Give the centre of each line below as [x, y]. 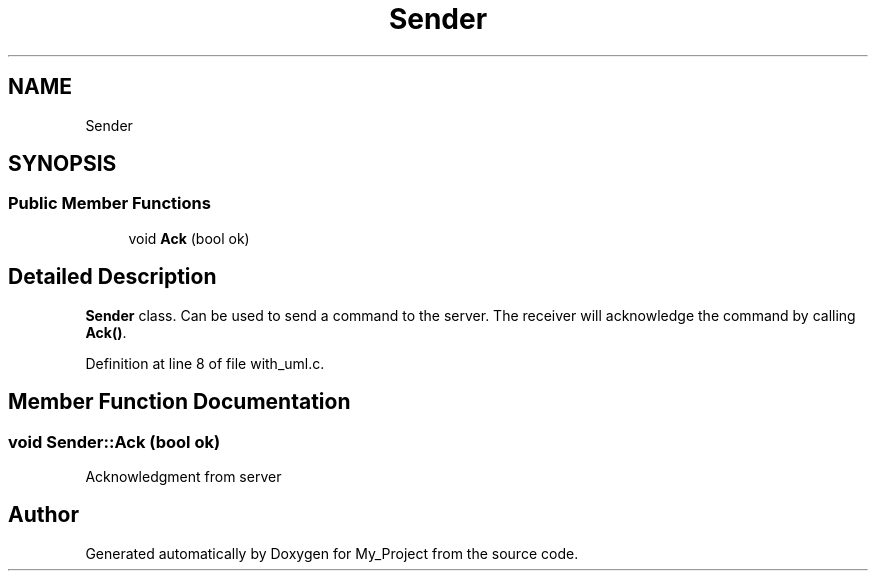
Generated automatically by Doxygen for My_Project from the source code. [332, 553]
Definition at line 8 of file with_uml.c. [205, 363]
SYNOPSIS [62, 164]
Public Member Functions [109, 203]
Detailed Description [112, 277]
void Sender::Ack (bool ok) [114, 441]
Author [43, 515]
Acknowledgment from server [183, 476]
